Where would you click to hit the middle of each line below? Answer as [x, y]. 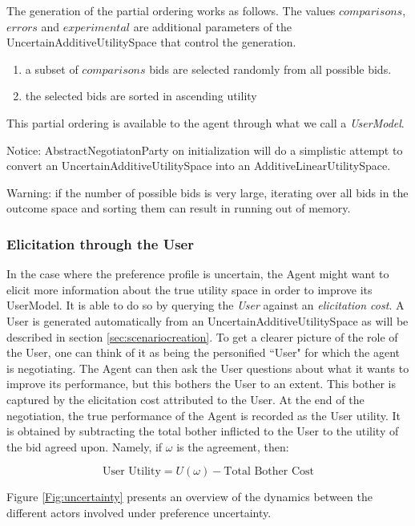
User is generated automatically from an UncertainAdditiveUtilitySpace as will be [207, 320]
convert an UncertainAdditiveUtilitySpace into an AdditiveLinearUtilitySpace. [199, 166]
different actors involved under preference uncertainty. [139, 512]
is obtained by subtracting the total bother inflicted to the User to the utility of [203, 431]
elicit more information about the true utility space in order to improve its [189, 289]
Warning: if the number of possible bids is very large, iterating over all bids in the [207, 192]
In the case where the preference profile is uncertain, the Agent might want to [198, 274]
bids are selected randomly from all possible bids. [270, 69]
